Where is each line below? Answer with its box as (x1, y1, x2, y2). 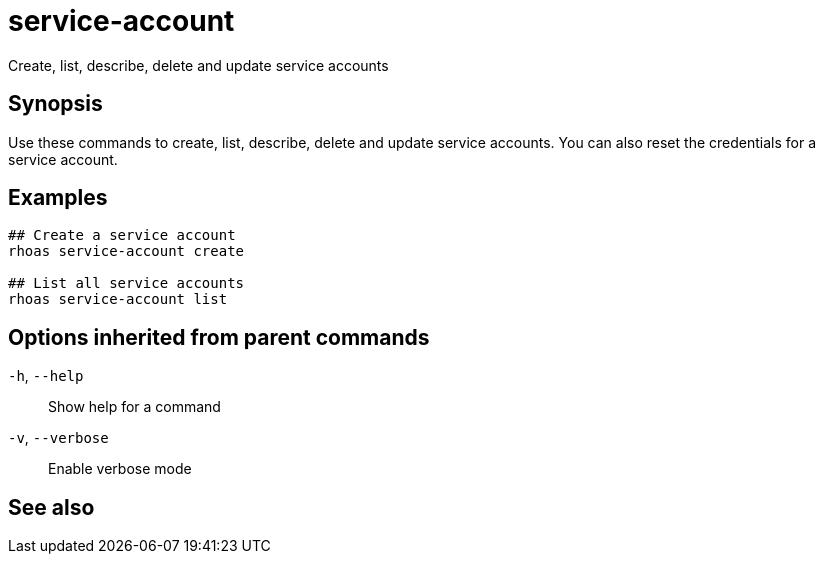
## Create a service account (8, 227, 236, 244)
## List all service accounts (8, 275, 245, 292)
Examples (8, 185, 108, 211)
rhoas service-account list (8, 291, 228, 308)
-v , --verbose (8, 429, 109, 447)
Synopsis (8, 91, 103, 117)
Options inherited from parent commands (8, 324, 430, 350)
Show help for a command (48, 398, 221, 416)
